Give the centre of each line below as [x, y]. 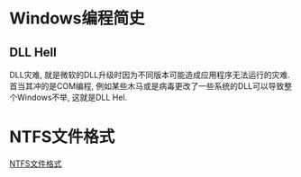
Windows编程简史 [77, 18]
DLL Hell [33, 52]
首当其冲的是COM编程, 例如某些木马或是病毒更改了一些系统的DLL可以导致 [147, 86]
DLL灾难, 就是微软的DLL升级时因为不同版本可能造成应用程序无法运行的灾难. [150, 75]
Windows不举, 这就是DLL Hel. [72, 97]
